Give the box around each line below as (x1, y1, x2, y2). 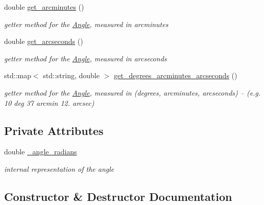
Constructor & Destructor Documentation (4, 188, 232, 204)
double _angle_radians (4, 146, 77, 157)
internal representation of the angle (4, 163, 114, 174)
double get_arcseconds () (4, 36, 83, 47)
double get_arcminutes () (4, 2, 84, 12)
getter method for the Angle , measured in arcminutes (4, 18, 169, 29)
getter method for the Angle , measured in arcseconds (4, 53, 167, 63)
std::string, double (43, 70, 100, 81)
